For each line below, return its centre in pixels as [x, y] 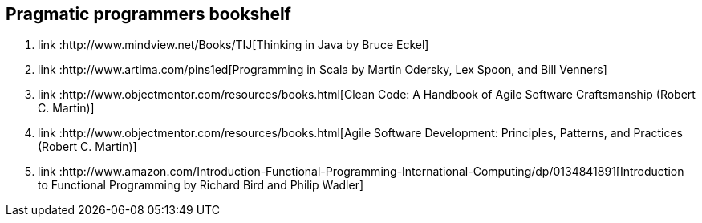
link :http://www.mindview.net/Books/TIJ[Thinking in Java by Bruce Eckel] [233, 45]
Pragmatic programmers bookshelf [148, 14]
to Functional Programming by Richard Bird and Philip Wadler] [201, 185]
